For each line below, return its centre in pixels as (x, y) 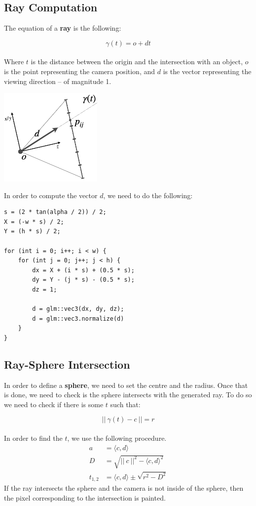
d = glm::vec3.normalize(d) (78, 318)
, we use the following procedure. (117, 438)
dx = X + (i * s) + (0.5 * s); (83, 270)
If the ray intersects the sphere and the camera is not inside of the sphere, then (124, 488)
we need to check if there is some (54, 404)
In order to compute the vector (51, 195)
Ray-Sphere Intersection (67, 364)
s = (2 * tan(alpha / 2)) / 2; (55, 212)
